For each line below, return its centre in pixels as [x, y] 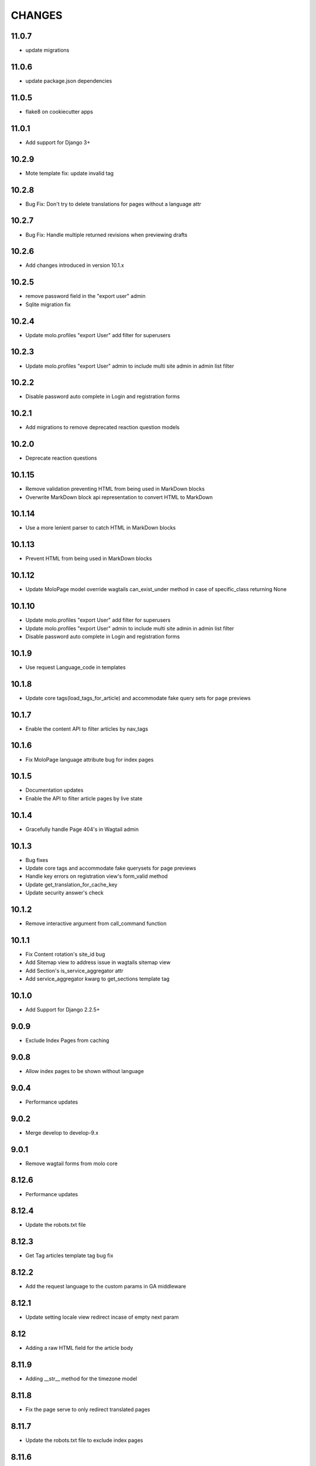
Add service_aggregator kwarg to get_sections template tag [97, 979]
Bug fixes [37, 860]
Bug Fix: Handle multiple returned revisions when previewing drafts [107, 235]
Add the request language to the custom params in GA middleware [106, 1287]
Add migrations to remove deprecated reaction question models [102, 427]
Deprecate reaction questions [61, 458]
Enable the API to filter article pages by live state [84, 798]
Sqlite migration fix [48, 304]
